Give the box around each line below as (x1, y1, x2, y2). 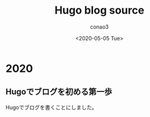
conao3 (90, 23, 109, 30)
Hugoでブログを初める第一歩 (5, 87, 112, 97)
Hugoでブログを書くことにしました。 (5, 103, 98, 110)
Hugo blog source (54, 4, 145, 17)
